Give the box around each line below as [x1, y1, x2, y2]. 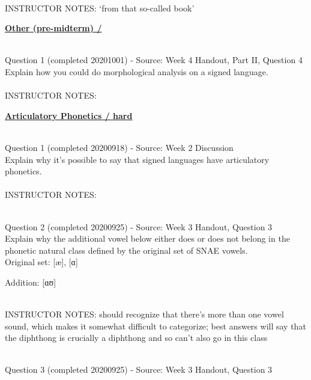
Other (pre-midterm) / [5, 22, 102, 34]
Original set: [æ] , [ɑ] [5, 256, 78, 268]
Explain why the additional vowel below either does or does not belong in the [5, 232, 290, 245]
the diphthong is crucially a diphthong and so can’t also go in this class [5, 331, 268, 344]
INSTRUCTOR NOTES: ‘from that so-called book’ [5, 1, 195, 14]
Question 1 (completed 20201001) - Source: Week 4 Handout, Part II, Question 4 [5, 54, 303, 66]
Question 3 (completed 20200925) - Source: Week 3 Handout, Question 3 [5, 363, 273, 376]
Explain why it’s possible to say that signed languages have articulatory [5, 153, 270, 165]
